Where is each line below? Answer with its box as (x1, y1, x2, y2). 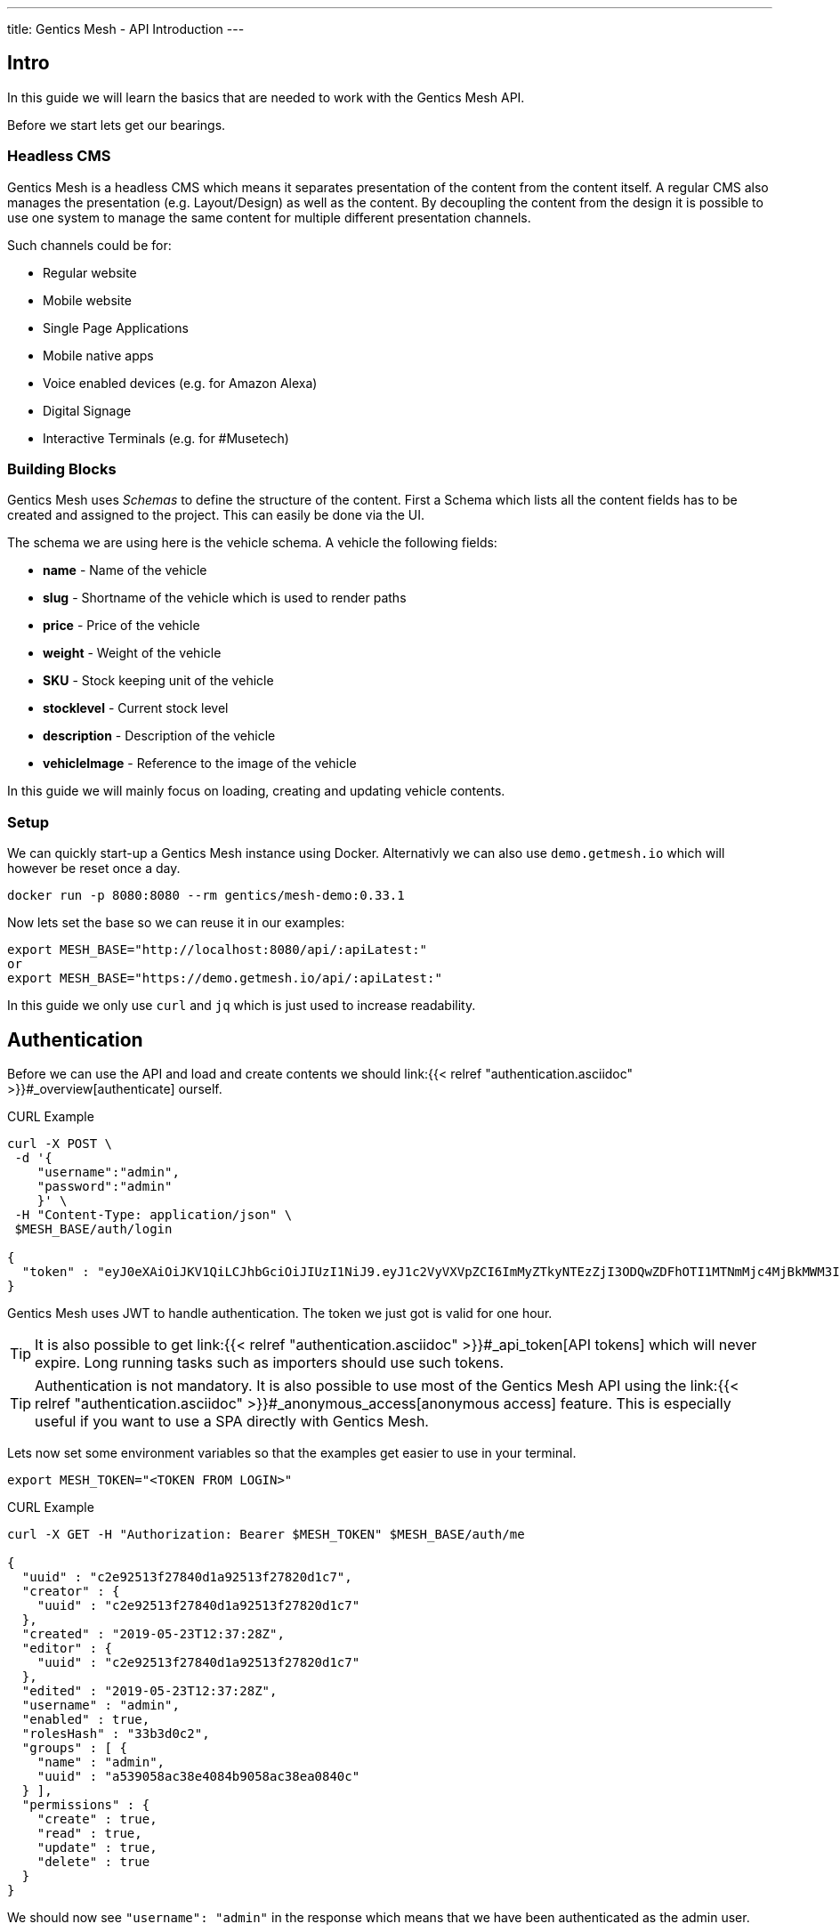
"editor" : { (21, 1640, 113, 1655)
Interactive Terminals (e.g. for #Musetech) (43, 430, 289, 446)
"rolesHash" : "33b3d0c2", (21, 1726, 210, 1741)
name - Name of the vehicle (43, 562, 207, 578)
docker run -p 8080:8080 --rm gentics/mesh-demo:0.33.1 (7, 888, 405, 903)
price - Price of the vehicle (43, 618, 200, 634)
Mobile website (43, 292, 132, 308)
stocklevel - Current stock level (43, 700, 229, 716)
